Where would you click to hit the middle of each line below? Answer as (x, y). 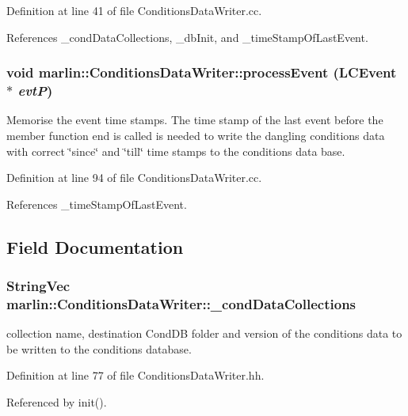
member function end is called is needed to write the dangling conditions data (196, 135)
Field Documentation (95, 246)
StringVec (38, 286)
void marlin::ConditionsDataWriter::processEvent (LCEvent (202, 72)
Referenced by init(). (57, 402)
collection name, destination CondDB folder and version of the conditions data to (204, 333)
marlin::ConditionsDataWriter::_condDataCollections (181, 303)
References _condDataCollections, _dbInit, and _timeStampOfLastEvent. (187, 37)
